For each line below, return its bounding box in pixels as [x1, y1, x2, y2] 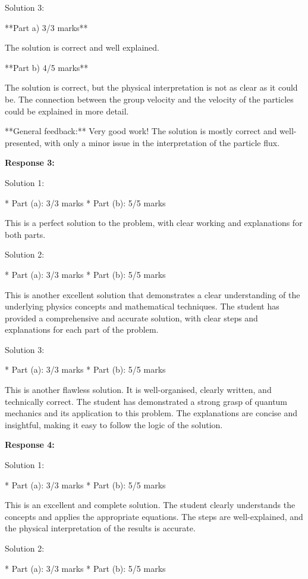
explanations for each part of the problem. [5, 323, 159, 336]
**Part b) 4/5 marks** [5, 61, 89, 73]
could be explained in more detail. [5, 104, 129, 117]
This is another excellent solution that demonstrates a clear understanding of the [5, 288, 300, 301]
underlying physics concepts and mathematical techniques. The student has [5, 300, 279, 312]
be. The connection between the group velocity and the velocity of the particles [5, 92, 294, 105]
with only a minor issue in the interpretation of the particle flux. [44, 136, 280, 148]
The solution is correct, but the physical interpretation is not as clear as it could [5, 81, 298, 94]
